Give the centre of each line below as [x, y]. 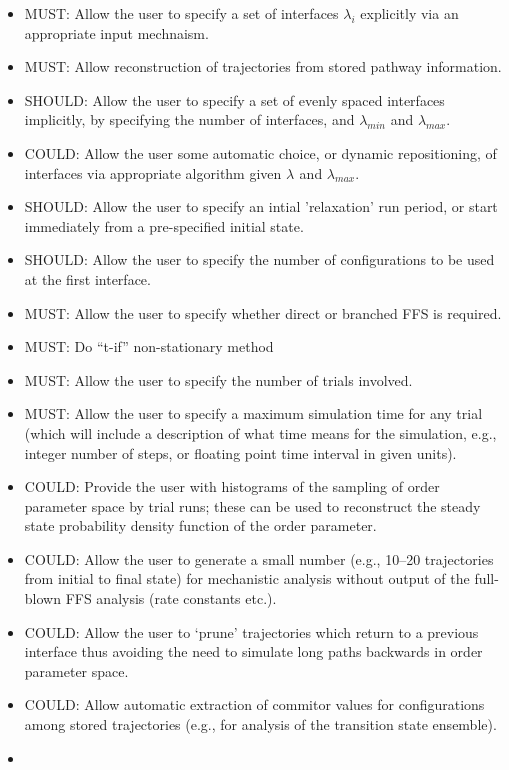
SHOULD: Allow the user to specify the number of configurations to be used [259, 259]
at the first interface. [87, 278]
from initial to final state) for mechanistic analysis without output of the [247, 578]
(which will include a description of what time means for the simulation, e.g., [260, 432]
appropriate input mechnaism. [116, 32]
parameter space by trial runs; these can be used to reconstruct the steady [252, 505]
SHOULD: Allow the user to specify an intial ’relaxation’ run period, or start [261, 206]
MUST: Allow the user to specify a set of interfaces [181, 13]
